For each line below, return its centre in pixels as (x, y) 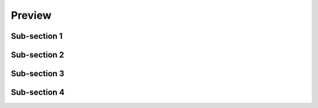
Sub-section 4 (38, 92)
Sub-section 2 (38, 55)
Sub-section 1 (37, 36)
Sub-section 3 (38, 74)
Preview (31, 15)
